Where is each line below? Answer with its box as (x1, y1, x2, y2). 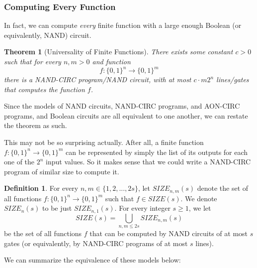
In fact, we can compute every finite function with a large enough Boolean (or (4, 20, 242, 30)
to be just (42, 203, 72, 213)
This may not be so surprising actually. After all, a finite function (4, 137, 204, 147)
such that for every (4, 56, 61, 66)
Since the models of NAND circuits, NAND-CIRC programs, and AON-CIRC (4, 101, 240, 111)
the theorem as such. (4, 120, 67, 131)
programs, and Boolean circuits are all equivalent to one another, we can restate (4, 110, 248, 121)
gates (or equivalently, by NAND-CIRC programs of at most (4, 238, 188, 248)
